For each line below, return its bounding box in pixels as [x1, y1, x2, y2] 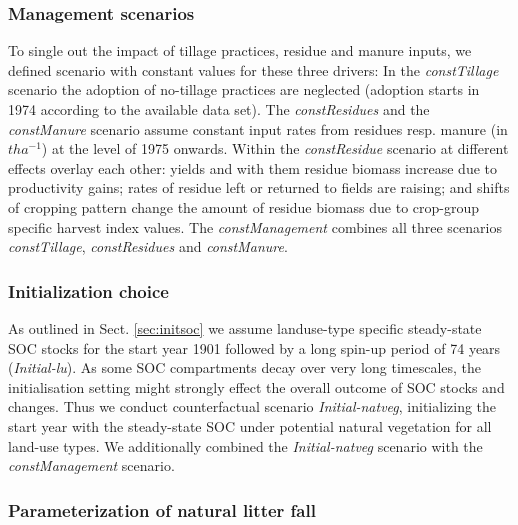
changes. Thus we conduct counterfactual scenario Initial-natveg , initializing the [8, 396, 497, 417]
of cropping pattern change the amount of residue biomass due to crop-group [8, 196, 480, 217]
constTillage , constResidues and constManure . [8, 236, 288, 257]
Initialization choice [8, 278, 169, 303]
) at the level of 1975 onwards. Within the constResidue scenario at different [41, 138, 509, 159]
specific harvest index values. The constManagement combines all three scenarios [8, 216, 502, 237]
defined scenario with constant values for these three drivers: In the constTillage [8, 59, 499, 80]
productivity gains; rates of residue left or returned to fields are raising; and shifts [8, 177, 510, 198]
